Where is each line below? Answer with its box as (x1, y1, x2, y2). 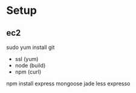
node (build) (15, 62, 46, 69)
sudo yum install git (6, 43, 55, 51)
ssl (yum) (15, 56, 39, 62)
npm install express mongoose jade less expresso (6, 80, 131, 87)
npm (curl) (15, 68, 42, 75)
